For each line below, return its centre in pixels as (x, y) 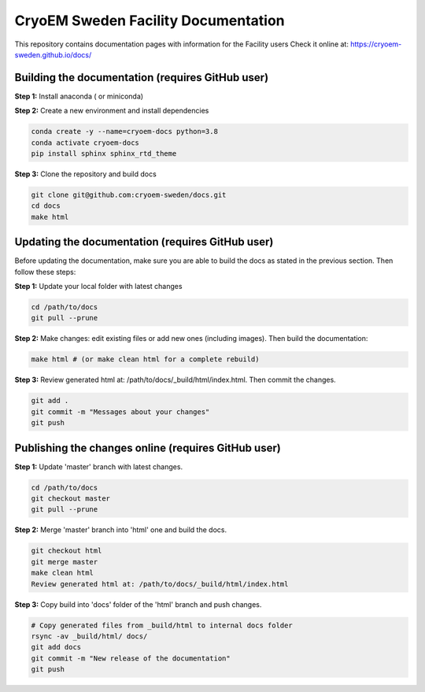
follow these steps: (45, 272)
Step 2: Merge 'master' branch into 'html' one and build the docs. (121, 530)
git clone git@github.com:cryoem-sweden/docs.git (129, 194)
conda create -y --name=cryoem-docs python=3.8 (124, 131)
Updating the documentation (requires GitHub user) (144, 242)
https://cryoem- (376, 44)
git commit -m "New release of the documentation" (131, 658)
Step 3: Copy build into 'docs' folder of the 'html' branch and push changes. (138, 604)
